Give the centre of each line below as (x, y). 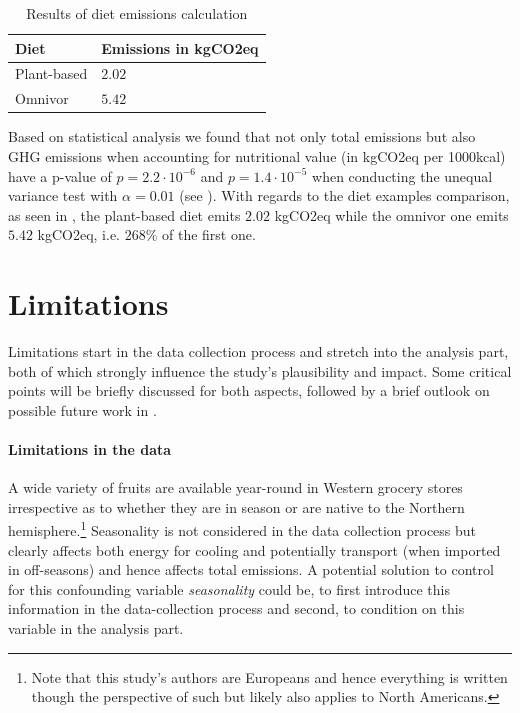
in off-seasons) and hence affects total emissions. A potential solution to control (251, 569)
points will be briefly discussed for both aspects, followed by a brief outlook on (249, 390)
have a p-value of (60, 175)
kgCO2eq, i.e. (79, 234)
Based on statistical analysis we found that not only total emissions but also (242, 136)
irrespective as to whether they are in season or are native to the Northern (236, 506)
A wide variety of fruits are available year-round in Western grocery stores (235, 487)
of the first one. (209, 234)
